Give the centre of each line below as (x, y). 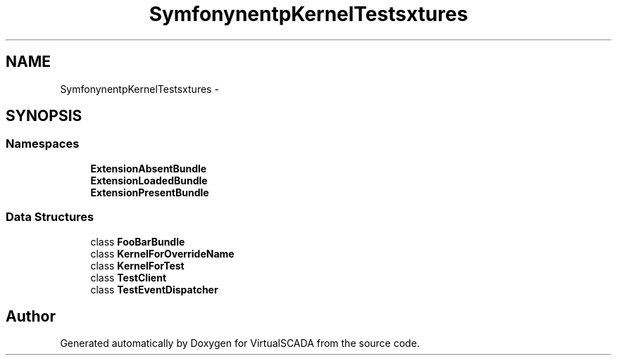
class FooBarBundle (138, 241)
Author (31, 316)
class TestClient (129, 277)
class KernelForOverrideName (162, 253)
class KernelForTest (137, 265)
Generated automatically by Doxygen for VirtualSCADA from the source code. (240, 343)
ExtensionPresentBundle (150, 192)
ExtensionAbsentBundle (149, 168)
